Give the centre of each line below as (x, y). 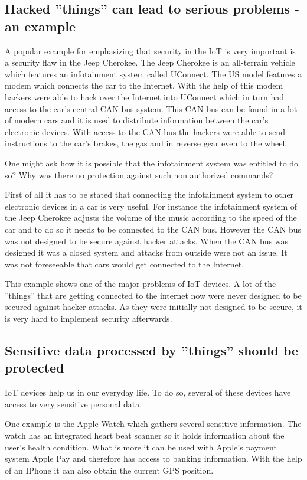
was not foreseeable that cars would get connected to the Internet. (125, 264)
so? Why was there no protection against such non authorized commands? (139, 174)
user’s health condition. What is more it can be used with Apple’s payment (141, 447)
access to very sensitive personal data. (74, 404)
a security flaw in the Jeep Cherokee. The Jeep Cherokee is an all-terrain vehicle (150, 62)
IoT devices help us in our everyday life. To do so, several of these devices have (148, 392)
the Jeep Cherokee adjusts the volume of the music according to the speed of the (151, 218)
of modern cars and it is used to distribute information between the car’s (137, 120)
